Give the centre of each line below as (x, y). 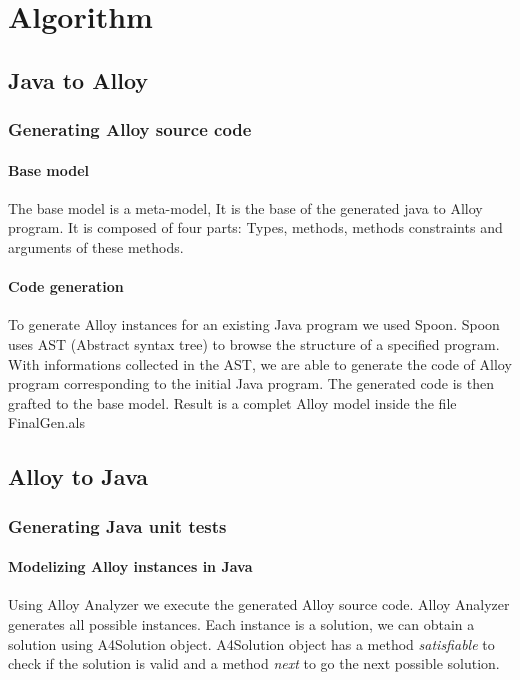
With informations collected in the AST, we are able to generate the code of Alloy (260, 363)
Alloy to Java (78, 476)
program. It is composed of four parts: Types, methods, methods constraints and (255, 227)
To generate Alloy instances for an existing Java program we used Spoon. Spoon (254, 324)
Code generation (66, 286)
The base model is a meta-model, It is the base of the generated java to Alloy (245, 207)
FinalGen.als (46, 422)
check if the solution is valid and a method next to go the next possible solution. (254, 663)
